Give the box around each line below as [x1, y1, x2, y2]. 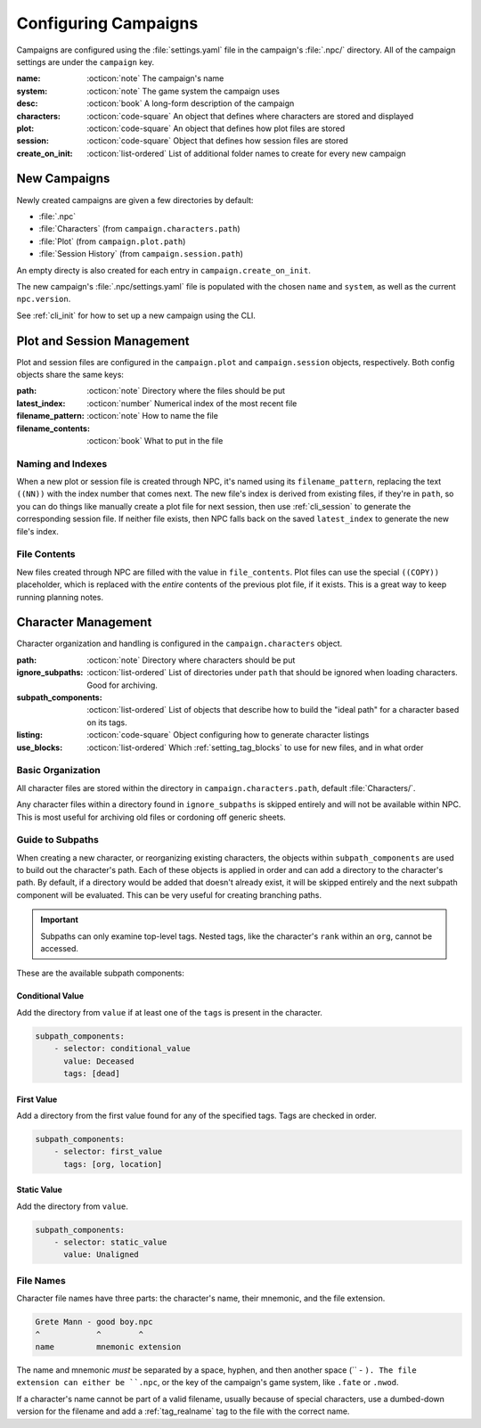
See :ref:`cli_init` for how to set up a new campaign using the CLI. [16, 310, 256, 321]
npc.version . [16, 294, 71, 305]
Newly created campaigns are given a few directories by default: [16, 194, 254, 205]
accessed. [40, 943, 79, 954]
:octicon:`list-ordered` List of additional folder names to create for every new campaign [86, 148, 406, 159]
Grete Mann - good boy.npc [35, 1317, 153, 1327]
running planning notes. [16, 592, 104, 602]
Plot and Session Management [16, 333, 190, 348]
